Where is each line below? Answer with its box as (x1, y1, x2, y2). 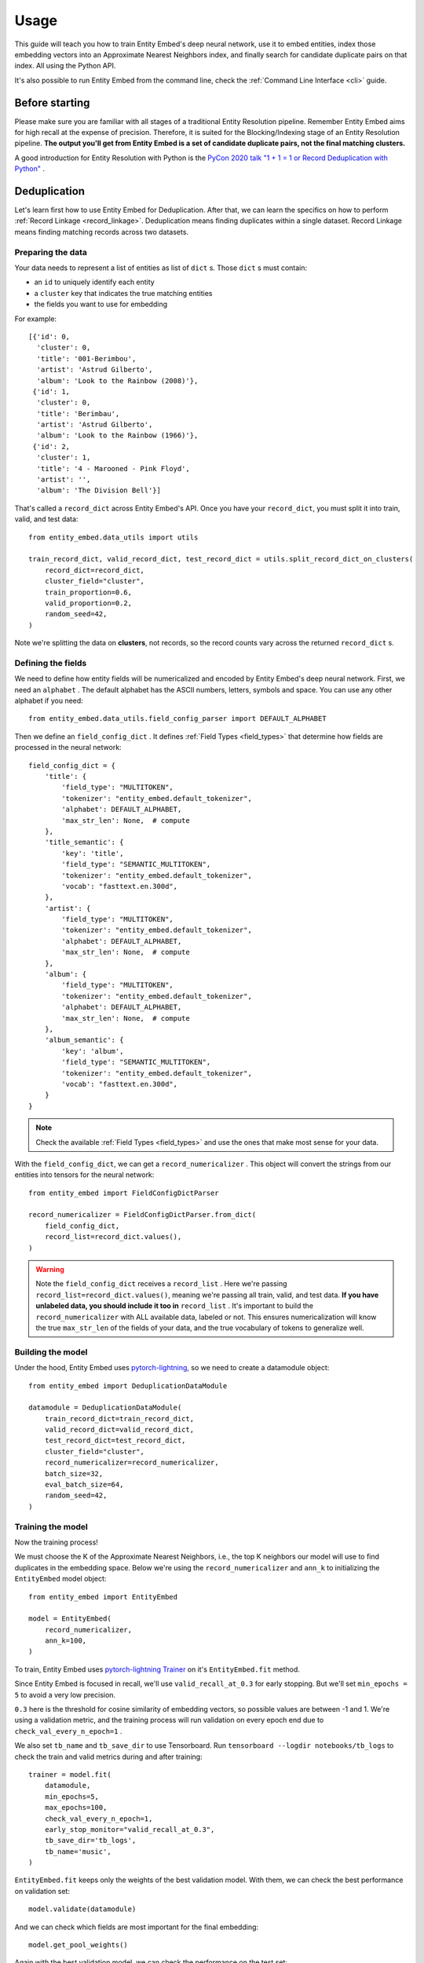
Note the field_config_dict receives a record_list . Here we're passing (35, 1279, 287, 1289)
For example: (14, 314, 57, 324)
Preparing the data (14, 247, 88, 258)
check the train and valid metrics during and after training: (14, 1752, 203, 1761)
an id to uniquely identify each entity (34, 277, 155, 287)
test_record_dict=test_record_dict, (44, 1436, 186, 1445)
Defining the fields (14, 657, 87, 668)
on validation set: (14, 1886, 71, 1895)
